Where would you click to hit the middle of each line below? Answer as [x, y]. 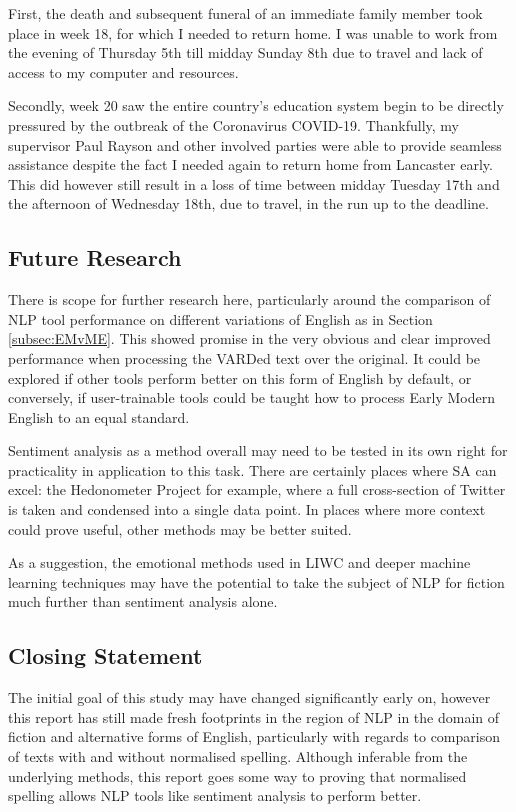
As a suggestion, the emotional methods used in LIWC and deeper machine [239, 562]
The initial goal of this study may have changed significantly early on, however [249, 697]
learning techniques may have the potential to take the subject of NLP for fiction [256, 581]
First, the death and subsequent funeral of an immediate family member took [245, 13]
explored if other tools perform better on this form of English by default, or [240, 377]
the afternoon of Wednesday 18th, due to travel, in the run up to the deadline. [248, 203]
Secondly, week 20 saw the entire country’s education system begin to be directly [256, 105]
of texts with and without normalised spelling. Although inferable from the [238, 756]
